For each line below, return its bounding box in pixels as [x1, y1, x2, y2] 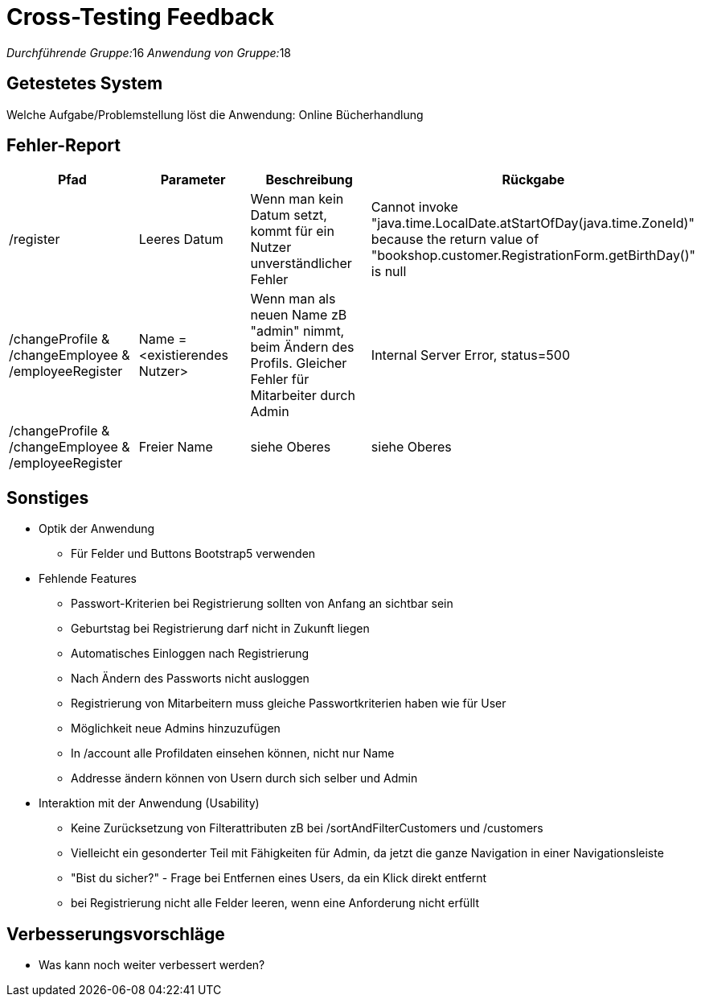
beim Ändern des [250, 339, 355, 356]
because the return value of [371, 231, 539, 248]
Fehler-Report [6, 135, 121, 156]
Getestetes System [6, 73, 163, 94]
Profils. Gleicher [250, 355, 347, 372]
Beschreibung [265, 171, 353, 188]
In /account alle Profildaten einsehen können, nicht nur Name [71, 746, 395, 761]
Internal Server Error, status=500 [371, 347, 571, 364]
